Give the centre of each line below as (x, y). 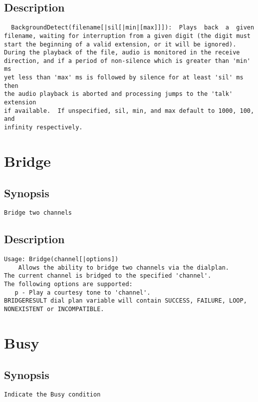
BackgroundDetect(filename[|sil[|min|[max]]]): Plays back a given (133, 28)
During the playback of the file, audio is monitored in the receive (122, 53)
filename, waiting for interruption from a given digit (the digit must (127, 36)
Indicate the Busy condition (52, 395)
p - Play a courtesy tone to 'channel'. (83, 292)
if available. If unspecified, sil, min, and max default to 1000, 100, (129, 111)
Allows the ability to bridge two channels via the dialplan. (124, 267)
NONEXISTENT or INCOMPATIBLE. (54, 309)
